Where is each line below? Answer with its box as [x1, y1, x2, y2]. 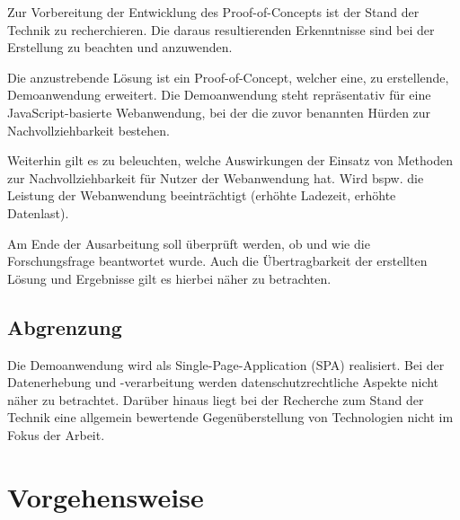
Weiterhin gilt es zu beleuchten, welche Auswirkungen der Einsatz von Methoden [7, 151, 453, 170]
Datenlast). [7, 203, 69, 222]
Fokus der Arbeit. [7, 425, 105, 444]
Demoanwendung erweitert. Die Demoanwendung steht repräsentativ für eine [7, 85, 431, 104]
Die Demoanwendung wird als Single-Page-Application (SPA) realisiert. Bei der [7, 355, 445, 374]
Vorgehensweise [7, 478, 204, 515]
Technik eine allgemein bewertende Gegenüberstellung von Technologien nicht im [7, 408, 454, 427]
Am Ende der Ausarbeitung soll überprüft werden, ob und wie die [7, 234, 370, 252]
